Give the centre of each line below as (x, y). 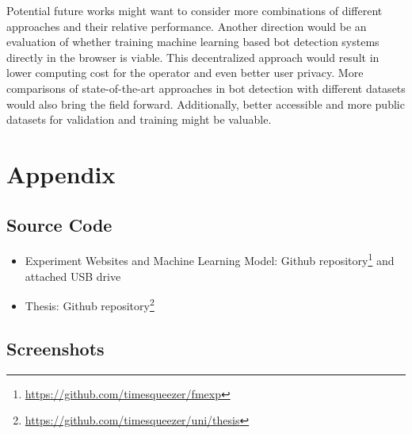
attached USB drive (73, 276)
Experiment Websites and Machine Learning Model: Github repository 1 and (210, 259)
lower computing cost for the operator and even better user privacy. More (185, 73)
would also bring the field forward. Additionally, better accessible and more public (206, 104)
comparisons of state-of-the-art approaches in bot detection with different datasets (206, 88)
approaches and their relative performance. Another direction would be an (187, 26)
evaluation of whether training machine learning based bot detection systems (193, 42)
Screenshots (55, 348)
